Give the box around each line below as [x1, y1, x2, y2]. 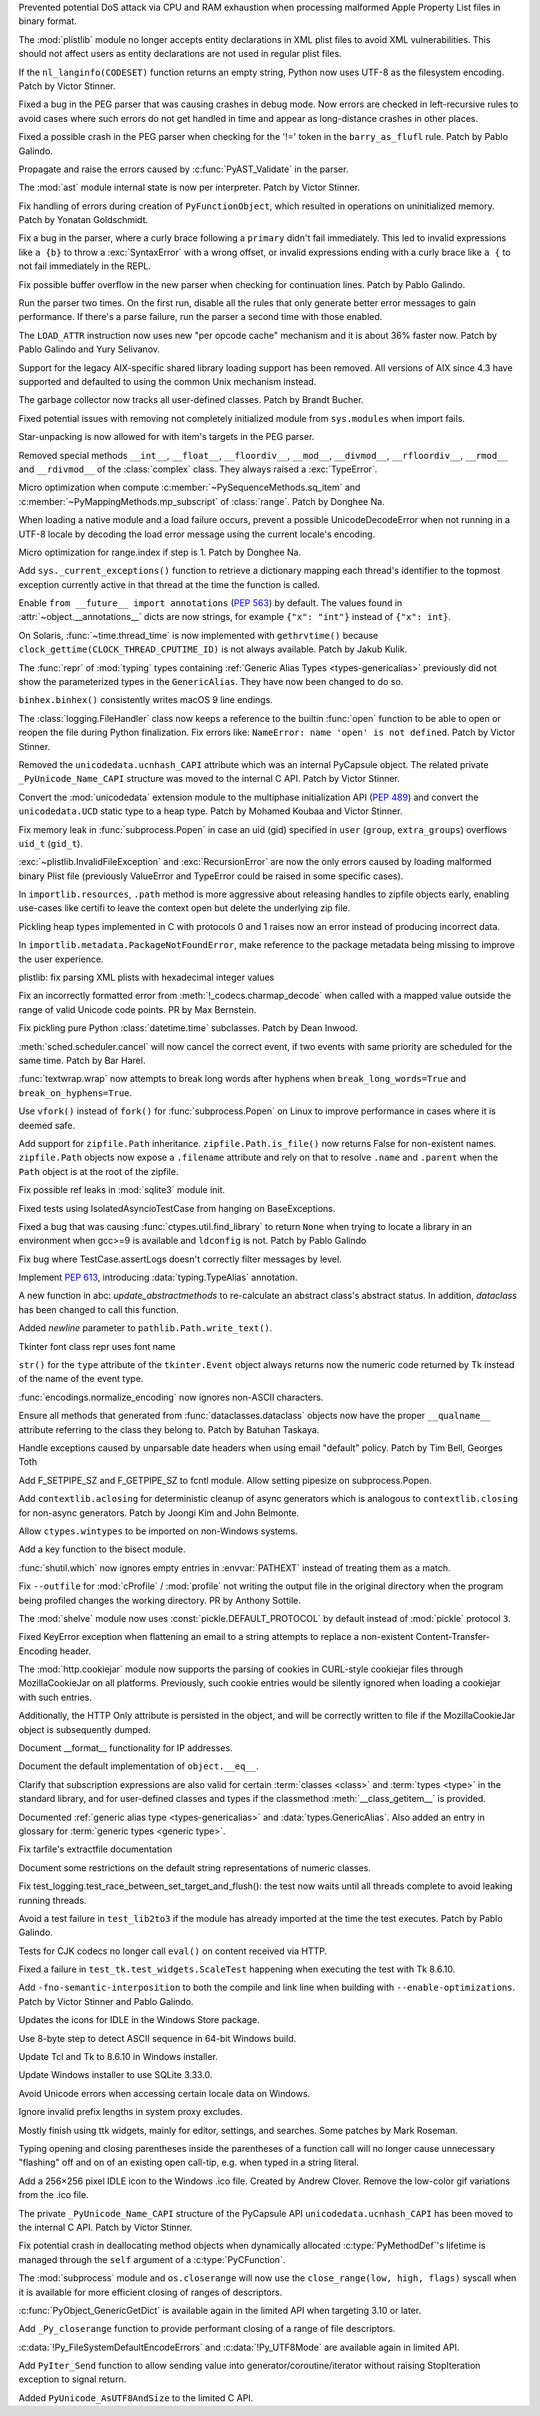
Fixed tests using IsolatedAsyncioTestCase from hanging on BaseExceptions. [18, 1202, 336, 1214]
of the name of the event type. [18, 1373, 144, 1385]
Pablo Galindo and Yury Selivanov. [18, 343, 160, 355]
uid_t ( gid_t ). [18, 837, 84, 849]
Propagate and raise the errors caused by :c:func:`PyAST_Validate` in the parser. [18, 163, 349, 175]
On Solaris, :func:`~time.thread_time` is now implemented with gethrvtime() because [18, 629, 379, 641]
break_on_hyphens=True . [18, 1086, 133, 1099]
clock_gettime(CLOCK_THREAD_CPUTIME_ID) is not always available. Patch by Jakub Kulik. [18, 643, 408, 655]
